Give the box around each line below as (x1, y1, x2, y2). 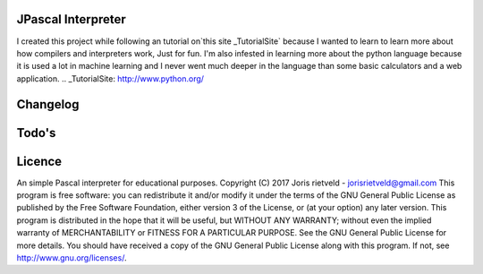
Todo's (16, 125, 56, 141)
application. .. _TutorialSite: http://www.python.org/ (16, 73, 205, 84)
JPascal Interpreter (16, 12, 126, 27)
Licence (16, 153, 63, 169)
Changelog (16, 97, 80, 112)
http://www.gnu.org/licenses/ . (16, 252, 127, 263)
